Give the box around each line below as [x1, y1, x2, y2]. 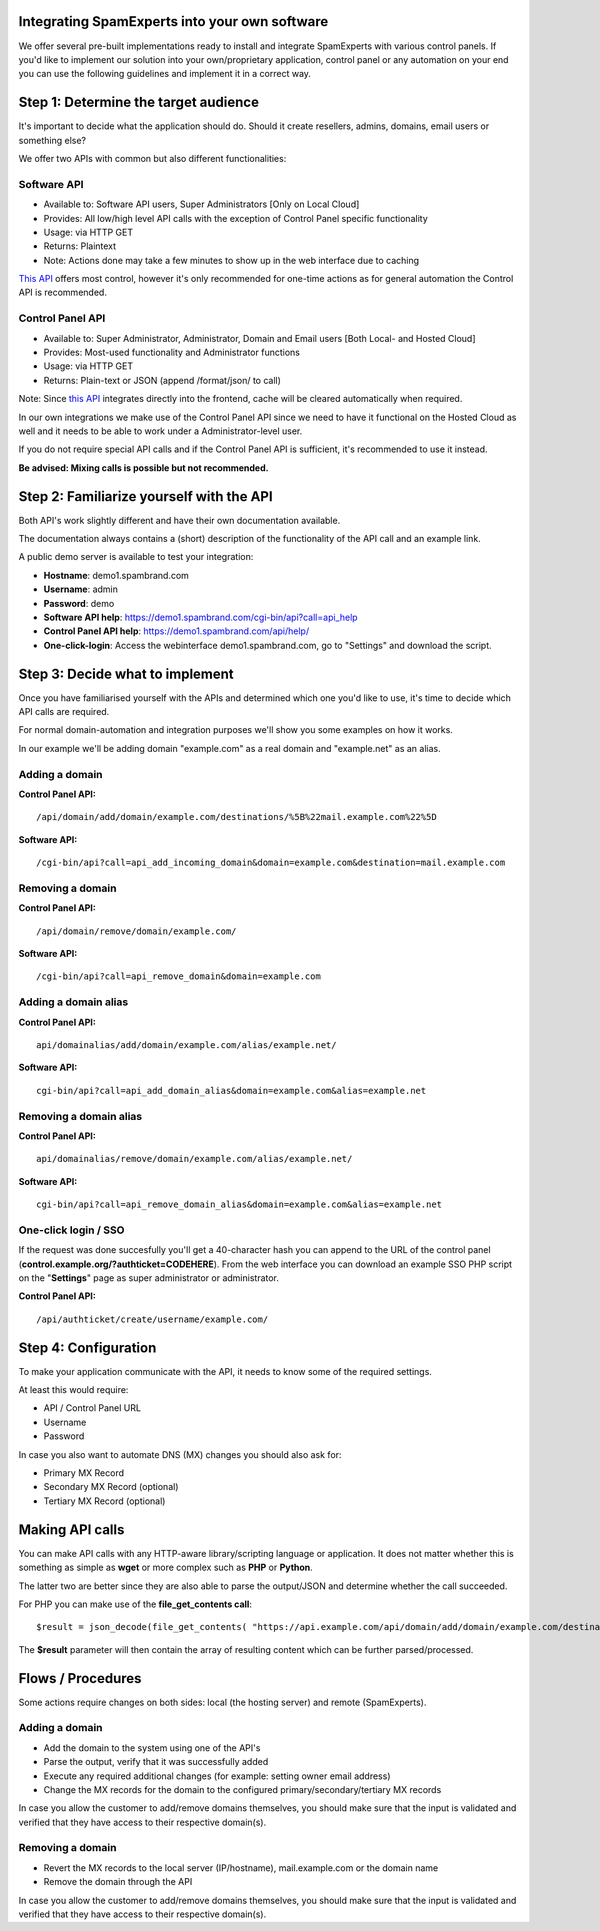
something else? [18, 134, 87, 146]
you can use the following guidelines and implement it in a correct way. [18, 68, 312, 80]
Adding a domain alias [18, 995, 129, 1009]
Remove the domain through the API [43, 1876, 193, 1888]
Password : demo [43, 597, 115, 609]
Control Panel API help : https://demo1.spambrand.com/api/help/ [43, 625, 310, 637]
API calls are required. [18, 706, 110, 718]
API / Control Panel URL [43, 1402, 142, 1414]
